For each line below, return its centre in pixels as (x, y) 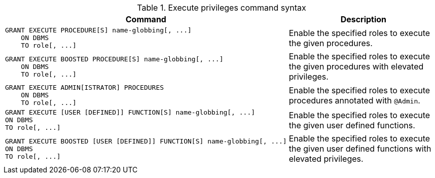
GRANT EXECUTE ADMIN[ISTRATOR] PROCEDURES (85, 87)
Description (364, 19)
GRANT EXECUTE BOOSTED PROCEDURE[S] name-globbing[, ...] (114, 59)
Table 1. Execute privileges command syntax (222, 8)
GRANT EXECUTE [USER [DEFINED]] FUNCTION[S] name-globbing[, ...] (130, 112)
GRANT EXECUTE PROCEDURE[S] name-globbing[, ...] (98, 30)
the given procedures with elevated (356, 66)
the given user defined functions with (360, 149)
